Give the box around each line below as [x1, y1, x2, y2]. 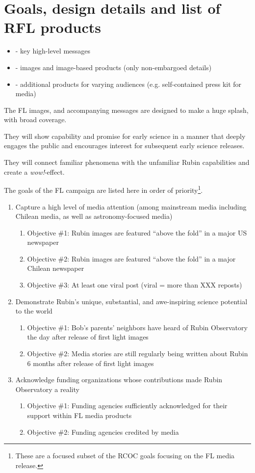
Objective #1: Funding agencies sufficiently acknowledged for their [27, 400, 228, 411]
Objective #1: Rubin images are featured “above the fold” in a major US [27, 227, 247, 237]
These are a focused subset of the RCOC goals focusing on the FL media [15, 450, 235, 461]
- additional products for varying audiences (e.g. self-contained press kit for [15, 79, 242, 89]
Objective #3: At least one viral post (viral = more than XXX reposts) [27, 280, 242, 290]
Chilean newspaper [27, 263, 84, 273]
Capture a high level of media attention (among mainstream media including [15, 201, 247, 211]
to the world [15, 306, 52, 316]
